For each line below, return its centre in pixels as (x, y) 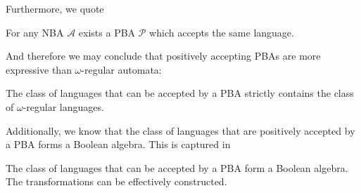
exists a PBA (107, 32)
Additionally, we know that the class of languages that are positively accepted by (180, 130)
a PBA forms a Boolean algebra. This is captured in (118, 144)
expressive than (39, 69)
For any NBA (35, 32)
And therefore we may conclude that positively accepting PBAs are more (163, 56)
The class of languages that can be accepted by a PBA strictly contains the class (180, 93)
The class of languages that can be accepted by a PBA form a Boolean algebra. (177, 167)
